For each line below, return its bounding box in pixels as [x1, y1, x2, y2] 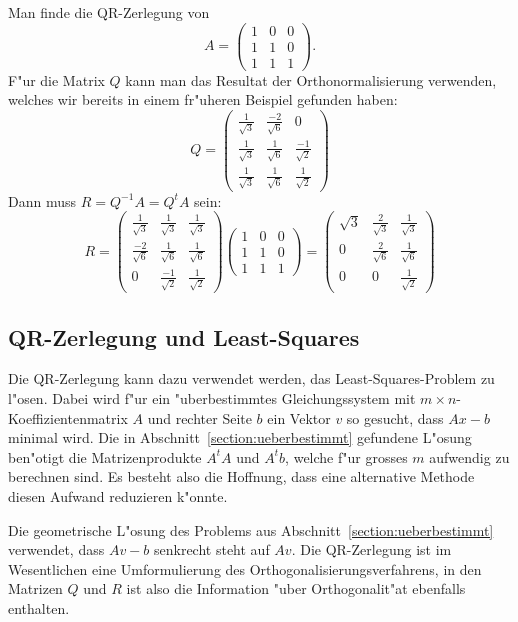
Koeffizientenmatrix [8, 407, 128, 428]
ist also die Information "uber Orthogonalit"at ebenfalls [126, 578, 466, 599]
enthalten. [8, 597, 70, 618]
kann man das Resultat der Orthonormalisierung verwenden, [125, 69, 497, 90]
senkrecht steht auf [154, 539, 270, 560]
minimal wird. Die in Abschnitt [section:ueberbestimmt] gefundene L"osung [8, 427, 472, 448]
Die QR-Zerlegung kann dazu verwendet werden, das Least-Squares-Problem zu [8, 368, 495, 389]
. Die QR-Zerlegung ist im [291, 539, 452, 560]
